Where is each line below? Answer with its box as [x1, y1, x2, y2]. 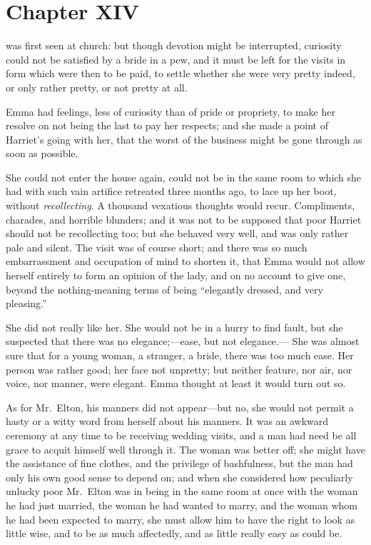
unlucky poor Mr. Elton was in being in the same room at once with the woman [6, 484, 358, 499]
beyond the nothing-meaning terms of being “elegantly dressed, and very [6, 281, 323, 296]
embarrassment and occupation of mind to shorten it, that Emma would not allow [6, 254, 365, 269]
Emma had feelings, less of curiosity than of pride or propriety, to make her [6, 104, 335, 119]
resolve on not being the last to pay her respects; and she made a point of [6, 118, 328, 133]
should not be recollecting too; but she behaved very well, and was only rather [6, 226, 349, 241]
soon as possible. [6, 146, 78, 161]
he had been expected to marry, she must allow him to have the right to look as [6, 511, 355, 526]
